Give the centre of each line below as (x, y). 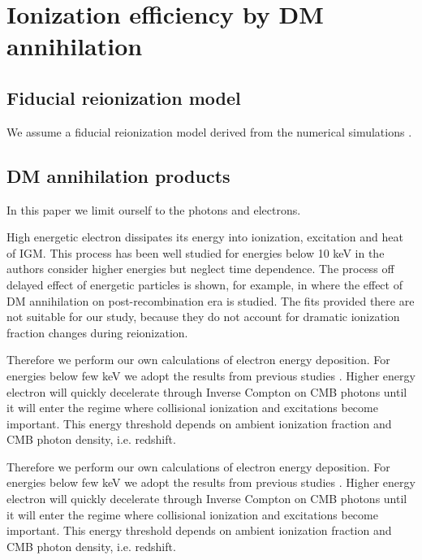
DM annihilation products (118, 175)
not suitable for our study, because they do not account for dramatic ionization (203, 317)
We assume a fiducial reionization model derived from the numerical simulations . (209, 131)
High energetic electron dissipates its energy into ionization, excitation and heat (205, 237)
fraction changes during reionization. (97, 332)
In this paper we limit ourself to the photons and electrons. (154, 209)
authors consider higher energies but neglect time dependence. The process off (200, 269)
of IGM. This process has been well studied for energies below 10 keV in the (196, 252)
